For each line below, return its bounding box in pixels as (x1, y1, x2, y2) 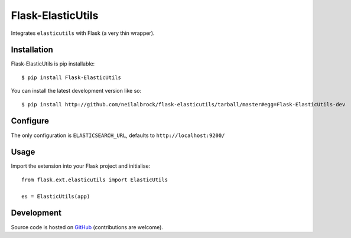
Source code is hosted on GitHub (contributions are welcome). (11, 223, 164, 230)
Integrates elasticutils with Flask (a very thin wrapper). (11, 30, 155, 37)
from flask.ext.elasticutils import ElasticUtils (21, 176, 168, 183)
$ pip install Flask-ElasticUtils (21, 74, 121, 81)
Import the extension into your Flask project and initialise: (11, 162, 151, 169)
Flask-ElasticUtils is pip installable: (11, 60, 95, 67)
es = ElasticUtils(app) (21, 193, 90, 200)
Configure (11, 116, 50, 126)
